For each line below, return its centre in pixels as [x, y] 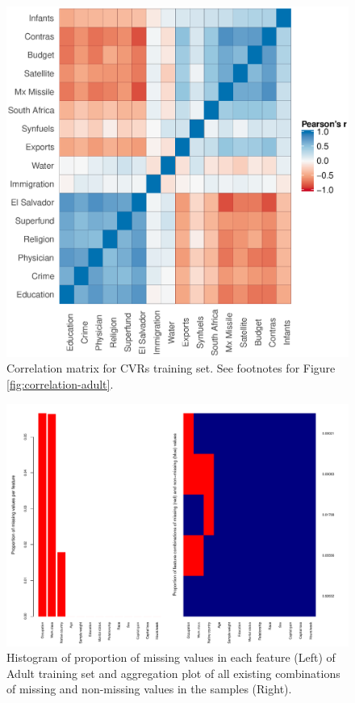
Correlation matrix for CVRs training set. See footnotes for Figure [171, 368]
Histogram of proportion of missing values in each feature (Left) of [171, 657]
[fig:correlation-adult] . [60, 383]
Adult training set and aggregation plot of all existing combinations [173, 673]
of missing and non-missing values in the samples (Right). [149, 689]
